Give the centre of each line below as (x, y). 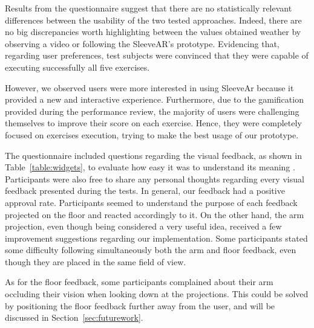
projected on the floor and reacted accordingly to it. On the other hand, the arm (155, 214)
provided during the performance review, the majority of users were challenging (152, 111)
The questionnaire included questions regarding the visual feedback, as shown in (153, 155)
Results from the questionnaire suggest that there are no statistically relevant (149, 8)
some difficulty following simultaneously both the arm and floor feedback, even (151, 250)
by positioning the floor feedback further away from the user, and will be (140, 305)
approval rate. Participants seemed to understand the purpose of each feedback (151, 202)
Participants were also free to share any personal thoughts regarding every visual (155, 178)
